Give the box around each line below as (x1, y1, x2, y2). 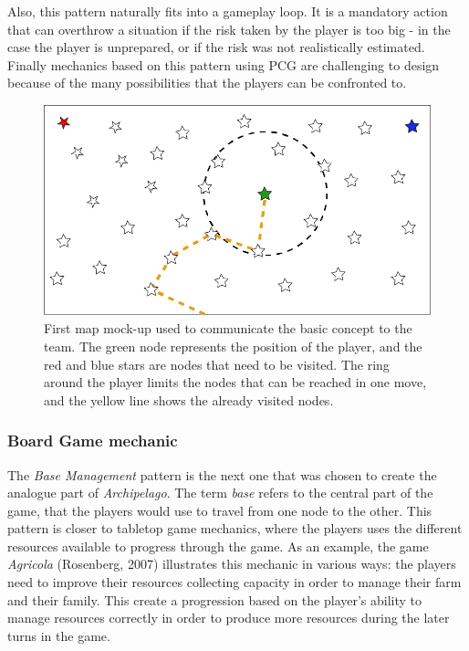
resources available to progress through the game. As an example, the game (7, 536, 429, 555)
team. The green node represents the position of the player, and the (44, 336, 422, 355)
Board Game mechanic (7, 429, 178, 452)
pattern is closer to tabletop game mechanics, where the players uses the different (7, 519, 463, 538)
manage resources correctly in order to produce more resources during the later (7, 608, 450, 627)
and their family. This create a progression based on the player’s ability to (7, 590, 422, 609)
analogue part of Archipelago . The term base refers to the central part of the (7, 483, 433, 502)
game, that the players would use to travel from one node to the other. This (7, 500, 433, 520)
